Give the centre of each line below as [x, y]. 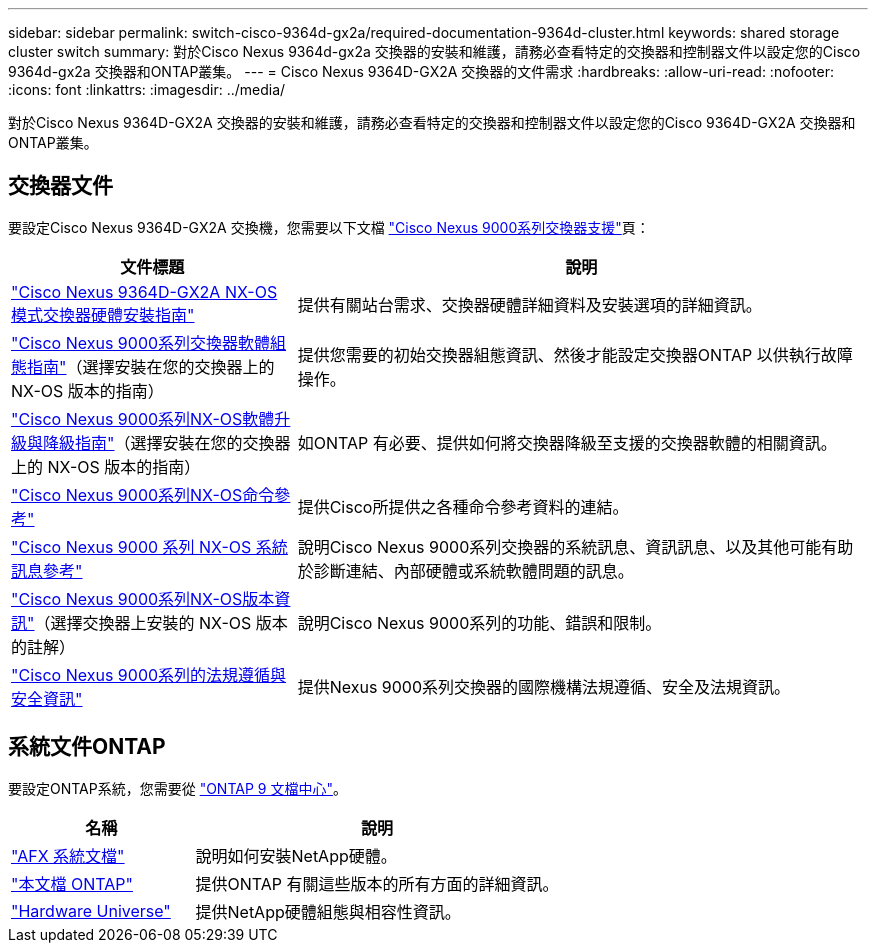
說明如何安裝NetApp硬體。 [296, 855]
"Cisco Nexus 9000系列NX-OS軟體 [143, 418]
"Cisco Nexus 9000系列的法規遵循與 [149, 674]
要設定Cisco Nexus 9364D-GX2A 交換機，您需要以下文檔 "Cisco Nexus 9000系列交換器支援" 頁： [329, 227]
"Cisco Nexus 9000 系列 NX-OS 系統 [149, 546]
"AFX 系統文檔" [68, 855]
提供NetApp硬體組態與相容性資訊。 [328, 911]
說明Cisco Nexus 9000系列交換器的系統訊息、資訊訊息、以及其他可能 [559, 546]
